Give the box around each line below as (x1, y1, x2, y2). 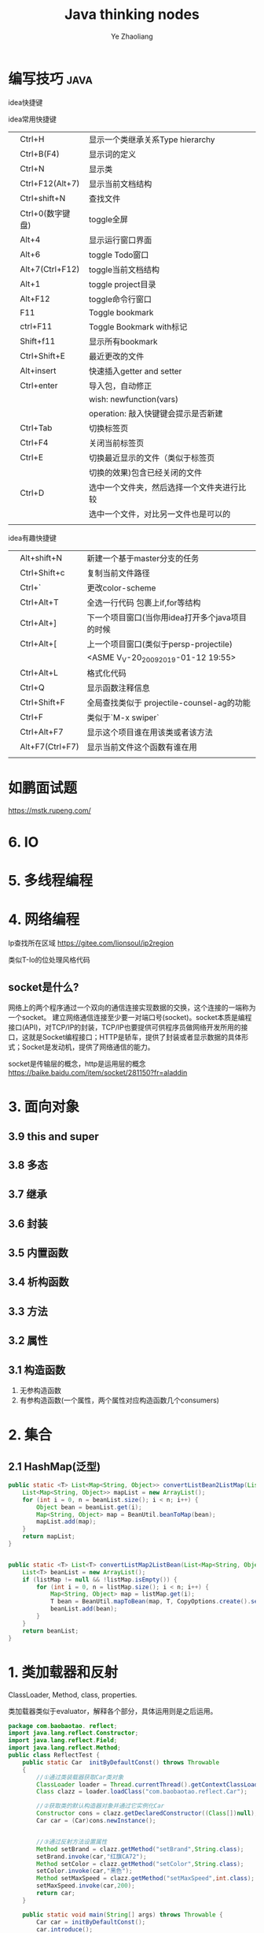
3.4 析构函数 (8, 1276, 69, 1289)
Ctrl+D (20, 487, 45, 498)
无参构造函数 (19, 1386, 61, 1395)
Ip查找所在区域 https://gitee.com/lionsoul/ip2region (8, 938, 174, 948)
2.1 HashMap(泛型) (8, 1460, 101, 1473)
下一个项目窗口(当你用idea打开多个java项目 (86, 612, 247, 623)
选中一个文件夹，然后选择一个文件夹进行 (89, 482, 239, 493)
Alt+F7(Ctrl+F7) (20, 741, 80, 752)
